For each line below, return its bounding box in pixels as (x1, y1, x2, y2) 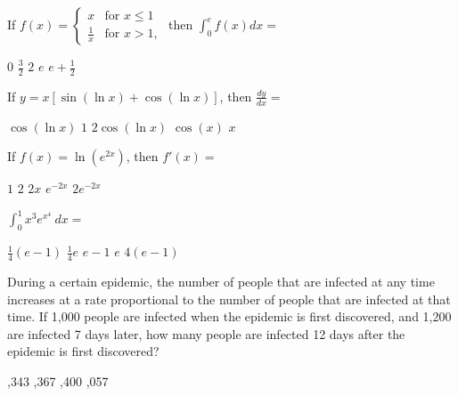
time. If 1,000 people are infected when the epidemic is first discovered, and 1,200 (7, 307, 452, 326)
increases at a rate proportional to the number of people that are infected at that (7, 289, 451, 308)
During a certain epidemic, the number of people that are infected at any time (7, 271, 435, 290)
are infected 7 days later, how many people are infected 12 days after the (7, 324, 405, 343)
